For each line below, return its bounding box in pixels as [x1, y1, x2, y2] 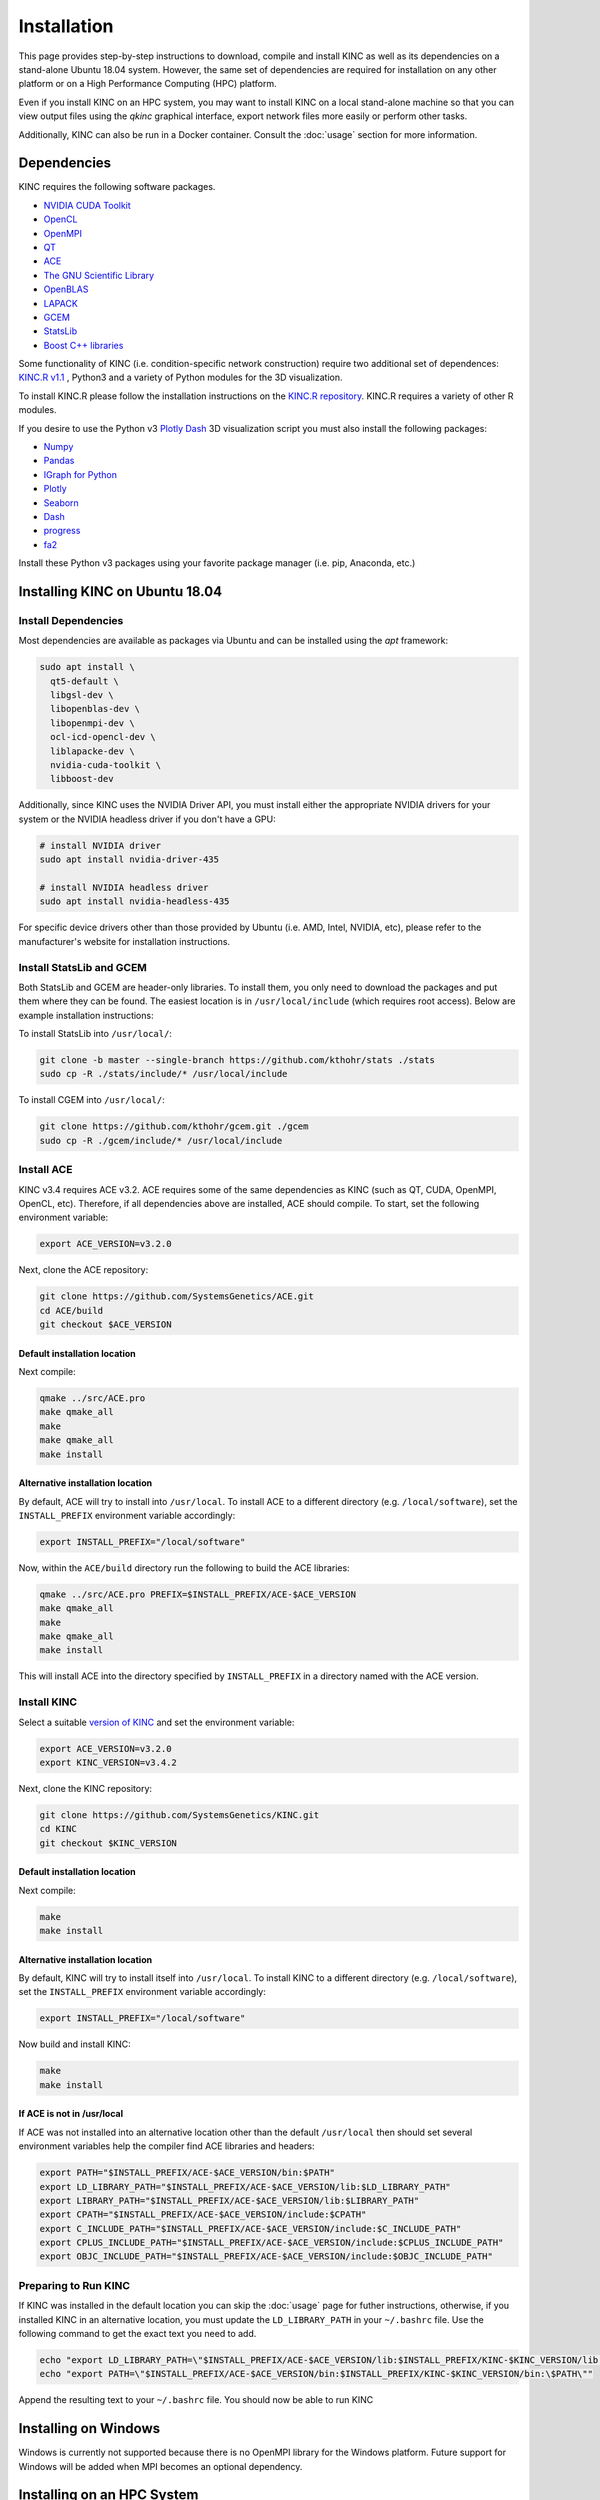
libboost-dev [50, 773, 114, 785]
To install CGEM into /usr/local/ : [18, 1094, 165, 1106]
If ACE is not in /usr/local [18, 2108, 124, 2120]
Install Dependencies [18, 613, 124, 627]
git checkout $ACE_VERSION [39, 1319, 172, 1330]
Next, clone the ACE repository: [18, 1264, 149, 1276]
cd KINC [39, 1823, 77, 1835]
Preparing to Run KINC [18, 2278, 130, 2292]
